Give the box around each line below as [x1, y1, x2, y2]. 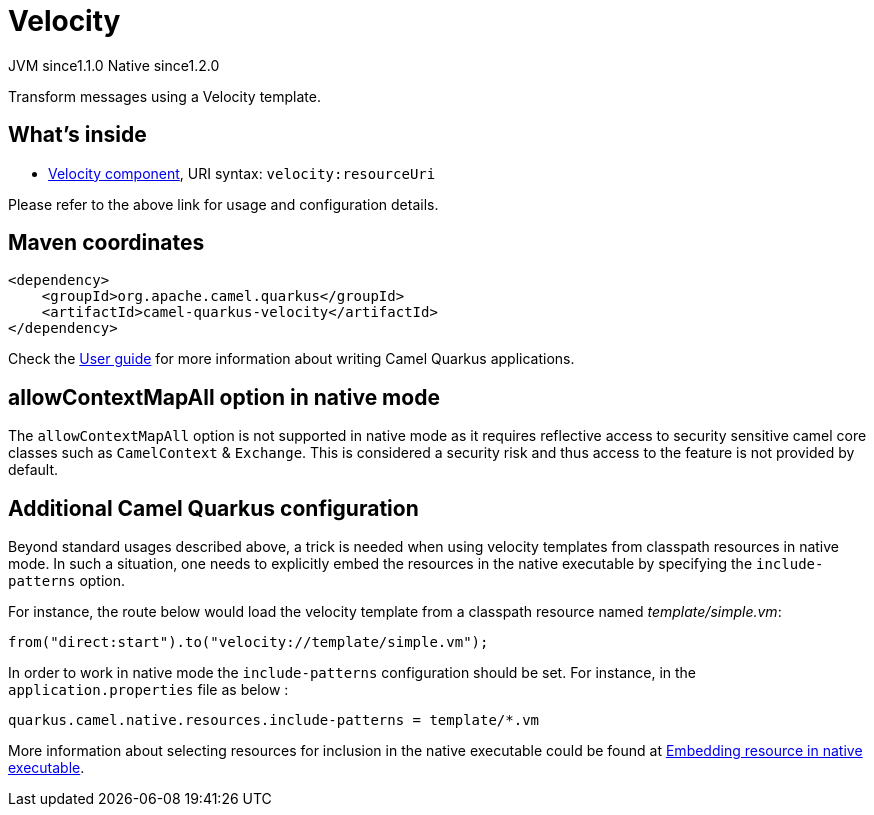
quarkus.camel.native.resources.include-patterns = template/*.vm [8, 712, 540, 729]
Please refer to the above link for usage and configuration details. [8, 195, 439, 213]
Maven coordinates [8, 230, 205, 256]
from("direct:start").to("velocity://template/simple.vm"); [8, 634, 489, 651]
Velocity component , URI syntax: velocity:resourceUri [48, 164, 436, 182]
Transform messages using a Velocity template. [8, 87, 321, 105]
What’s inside [8, 122, 147, 148]
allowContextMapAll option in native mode [8, 384, 440, 410]
